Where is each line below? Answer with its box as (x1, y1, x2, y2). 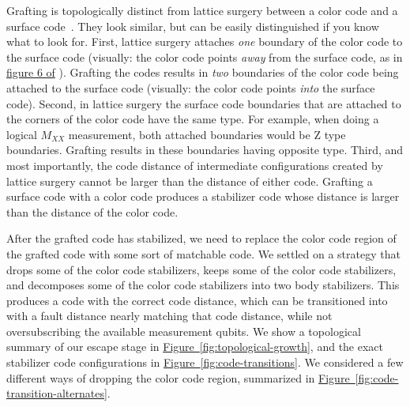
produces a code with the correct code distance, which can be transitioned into (6, 292, 388, 308)
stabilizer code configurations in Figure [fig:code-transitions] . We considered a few (6, 354, 404, 371)
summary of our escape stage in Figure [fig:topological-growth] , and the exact (6, 338, 384, 355)
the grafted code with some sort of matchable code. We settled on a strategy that (6, 245, 401, 262)
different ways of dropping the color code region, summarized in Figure (6, 369, 350, 386)
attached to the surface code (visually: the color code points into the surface (6, 79, 375, 96)
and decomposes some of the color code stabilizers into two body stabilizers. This (6, 277, 400, 293)
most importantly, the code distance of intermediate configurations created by (6, 156, 383, 173)
